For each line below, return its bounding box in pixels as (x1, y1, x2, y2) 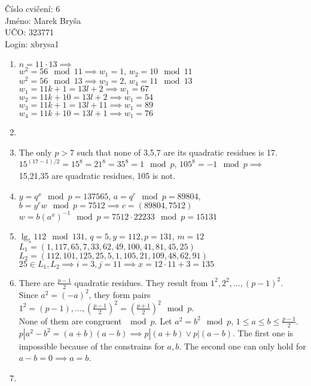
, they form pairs (89, 288, 151, 300)
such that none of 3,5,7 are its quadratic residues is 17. (77, 145, 278, 158)
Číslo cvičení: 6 (5, 2, 60, 14)
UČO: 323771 (5, 26, 54, 38)
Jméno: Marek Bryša (5, 14, 81, 26)
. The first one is (232, 326, 294, 339)
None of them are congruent (19, 314, 122, 327)
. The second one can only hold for (179, 339, 306, 352)
